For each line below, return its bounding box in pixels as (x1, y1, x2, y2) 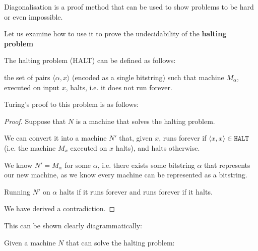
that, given (119, 133, 153, 143)
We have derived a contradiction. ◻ (4, 203, 115, 214)
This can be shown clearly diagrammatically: (4, 220, 143, 230)
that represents (204, 159, 250, 170)
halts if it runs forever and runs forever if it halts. (59, 186, 213, 197)
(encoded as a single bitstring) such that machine (72, 72, 224, 82)
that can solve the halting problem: (66, 237, 175, 247)
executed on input (4, 82, 60, 92)
